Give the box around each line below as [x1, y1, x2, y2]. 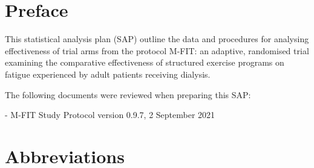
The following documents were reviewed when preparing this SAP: [5, 88, 251, 101]
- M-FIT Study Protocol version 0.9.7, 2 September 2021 [5, 108, 215, 121]
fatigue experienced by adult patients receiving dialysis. [5, 67, 211, 80]
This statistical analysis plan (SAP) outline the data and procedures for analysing [5, 33, 309, 45]
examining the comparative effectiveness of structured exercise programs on [5, 56, 284, 69]
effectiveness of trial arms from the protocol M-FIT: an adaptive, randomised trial [5, 44, 309, 57]
